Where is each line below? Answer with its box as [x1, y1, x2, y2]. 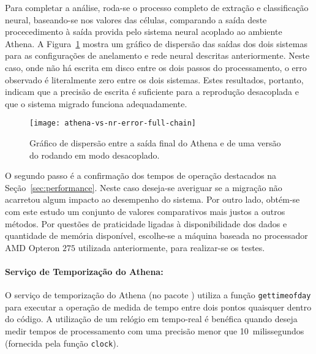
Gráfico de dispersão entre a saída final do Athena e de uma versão [29, 137, 281, 149]
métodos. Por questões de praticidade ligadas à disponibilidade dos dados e [5, 217, 287, 230]
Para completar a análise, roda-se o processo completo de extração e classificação [5, 1, 309, 13]
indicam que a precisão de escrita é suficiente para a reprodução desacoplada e [5, 85, 299, 98]
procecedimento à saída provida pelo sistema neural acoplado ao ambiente [5, 25, 282, 38]
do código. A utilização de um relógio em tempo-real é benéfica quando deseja [5, 312, 298, 325]
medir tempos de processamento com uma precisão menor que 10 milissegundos [5, 324, 304, 337]
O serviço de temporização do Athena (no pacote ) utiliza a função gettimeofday [5, 288, 311, 301]
